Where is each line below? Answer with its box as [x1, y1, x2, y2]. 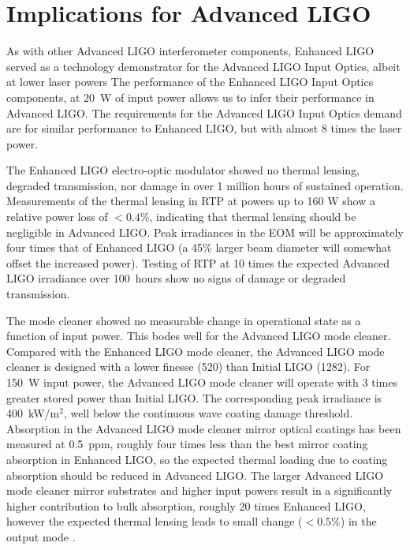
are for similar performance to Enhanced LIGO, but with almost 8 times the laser [6, 120, 402, 137]
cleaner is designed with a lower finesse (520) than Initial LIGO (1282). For [6, 358, 371, 375]
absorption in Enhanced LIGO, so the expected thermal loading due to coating [6, 451, 388, 467]
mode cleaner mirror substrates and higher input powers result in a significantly [6, 482, 393, 499]
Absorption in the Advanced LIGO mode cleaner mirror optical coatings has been [6, 420, 401, 436]
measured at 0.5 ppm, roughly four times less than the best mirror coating [6, 436, 368, 452]
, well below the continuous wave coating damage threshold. [63, 405, 353, 421]
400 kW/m [6, 405, 60, 421]
